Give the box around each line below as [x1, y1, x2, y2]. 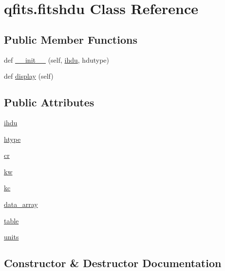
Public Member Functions [4, 32, 137, 47]
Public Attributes [4, 95, 94, 110]
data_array [4, 199, 38, 209]
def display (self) [4, 71, 54, 81]
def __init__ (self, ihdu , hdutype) [4, 54, 109, 65]
